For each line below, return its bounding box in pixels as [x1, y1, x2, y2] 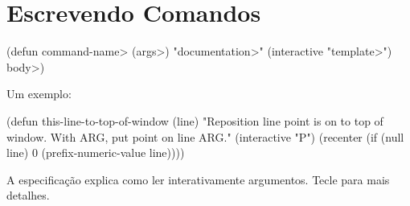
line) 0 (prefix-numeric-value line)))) [6, 144, 185, 161]
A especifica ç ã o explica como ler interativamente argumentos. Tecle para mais [6, 171, 390, 187]
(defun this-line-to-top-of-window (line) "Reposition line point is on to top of [6, 112, 383, 129]
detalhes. [6, 187, 50, 204]
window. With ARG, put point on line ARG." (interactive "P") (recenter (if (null [6, 128, 404, 145]
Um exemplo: [6, 85, 72, 102]
